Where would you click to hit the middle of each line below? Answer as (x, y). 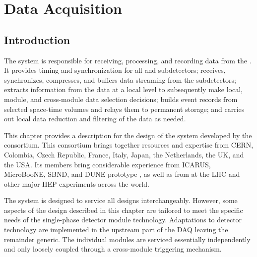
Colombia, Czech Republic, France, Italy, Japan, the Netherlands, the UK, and (124, 154)
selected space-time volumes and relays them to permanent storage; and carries (124, 109)
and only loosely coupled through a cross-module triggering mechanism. (113, 249)
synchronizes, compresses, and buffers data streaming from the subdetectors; (120, 79)
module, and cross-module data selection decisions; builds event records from (121, 99)
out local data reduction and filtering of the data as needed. (95, 119)
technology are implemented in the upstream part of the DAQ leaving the (116, 230)
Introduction (37, 39)
